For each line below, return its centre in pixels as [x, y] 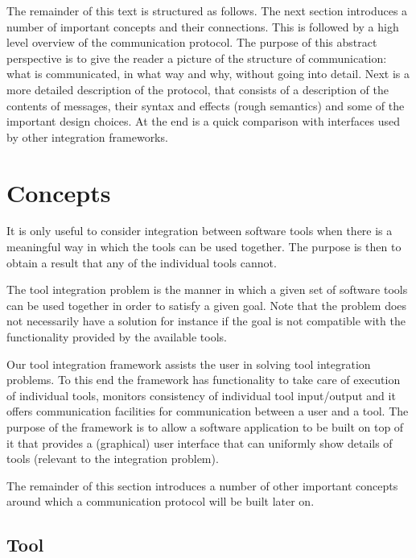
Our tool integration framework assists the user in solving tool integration [189, 364]
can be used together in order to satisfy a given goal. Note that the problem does [207, 305]
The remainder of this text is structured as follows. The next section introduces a [207, 10]
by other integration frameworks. [87, 136]
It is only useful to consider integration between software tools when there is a [200, 231]
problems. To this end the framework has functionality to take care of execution [204, 380]
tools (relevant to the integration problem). [113, 459]
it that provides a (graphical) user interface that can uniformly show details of [200, 442]
